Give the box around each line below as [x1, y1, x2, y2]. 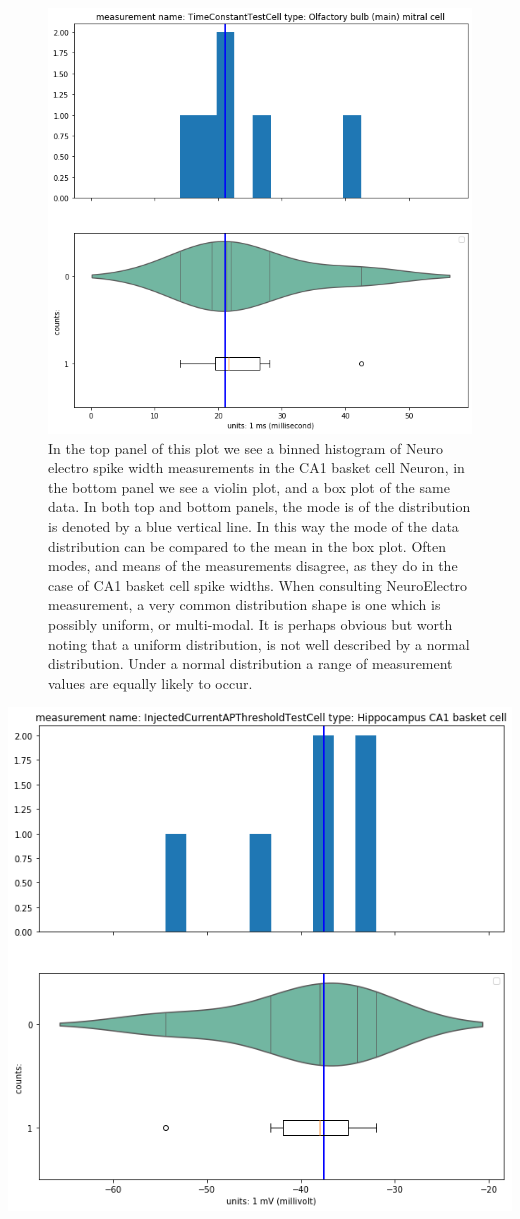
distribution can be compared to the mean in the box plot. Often [48, 535, 447, 556]
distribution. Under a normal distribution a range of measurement [48, 653, 453, 674]
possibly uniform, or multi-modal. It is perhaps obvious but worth [48, 614, 453, 635]
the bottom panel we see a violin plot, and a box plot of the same [48, 476, 450, 497]
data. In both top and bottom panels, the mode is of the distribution [48, 496, 471, 517]
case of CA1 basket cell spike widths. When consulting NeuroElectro [48, 574, 468, 595]
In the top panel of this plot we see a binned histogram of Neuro [48, 437, 444, 458]
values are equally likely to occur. [48, 672, 253, 693]
